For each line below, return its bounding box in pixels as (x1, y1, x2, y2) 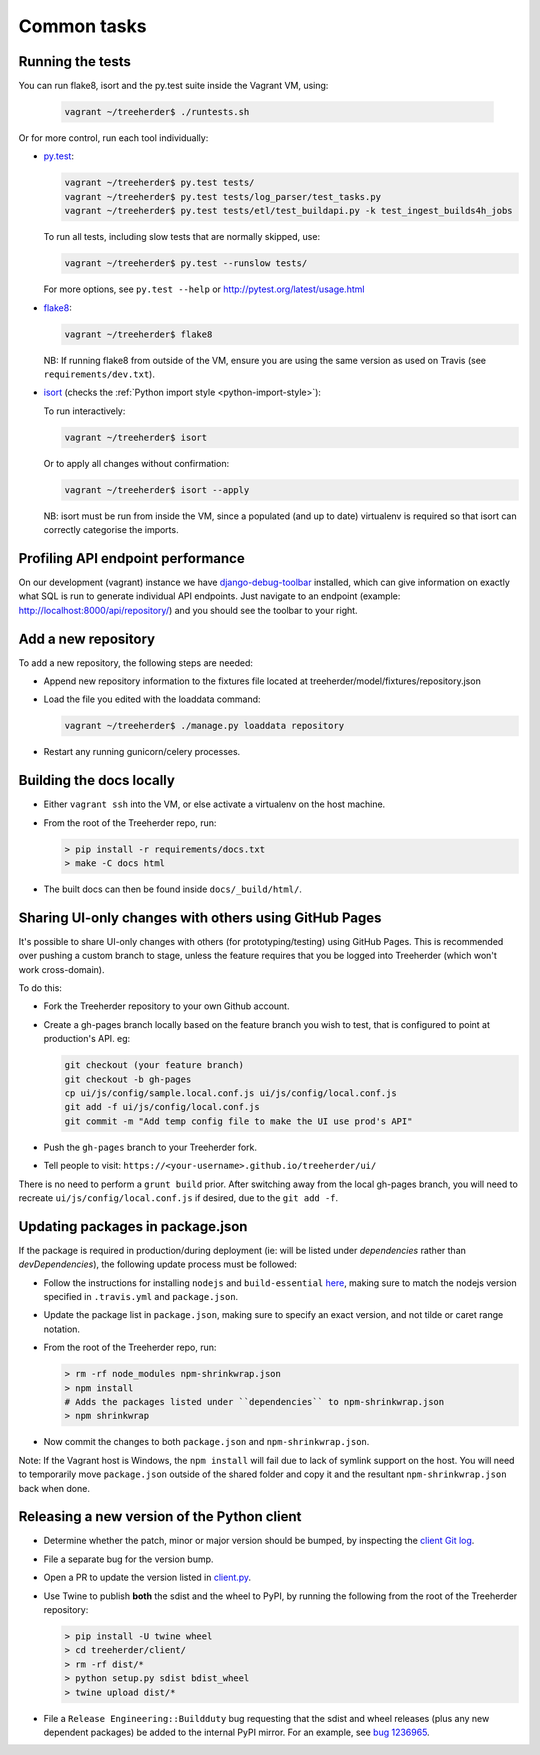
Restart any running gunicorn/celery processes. (43, 746, 241, 758)
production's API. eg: (43, 1033, 131, 1045)
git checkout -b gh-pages (64, 1073, 192, 1085)
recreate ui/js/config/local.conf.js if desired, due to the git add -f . (18, 1191, 339, 1204)
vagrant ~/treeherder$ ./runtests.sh (64, 106, 250, 118)
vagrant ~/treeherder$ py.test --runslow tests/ (64, 258, 308, 269)
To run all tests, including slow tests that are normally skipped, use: (43, 231, 320, 243)
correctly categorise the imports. (43, 524, 179, 535)
